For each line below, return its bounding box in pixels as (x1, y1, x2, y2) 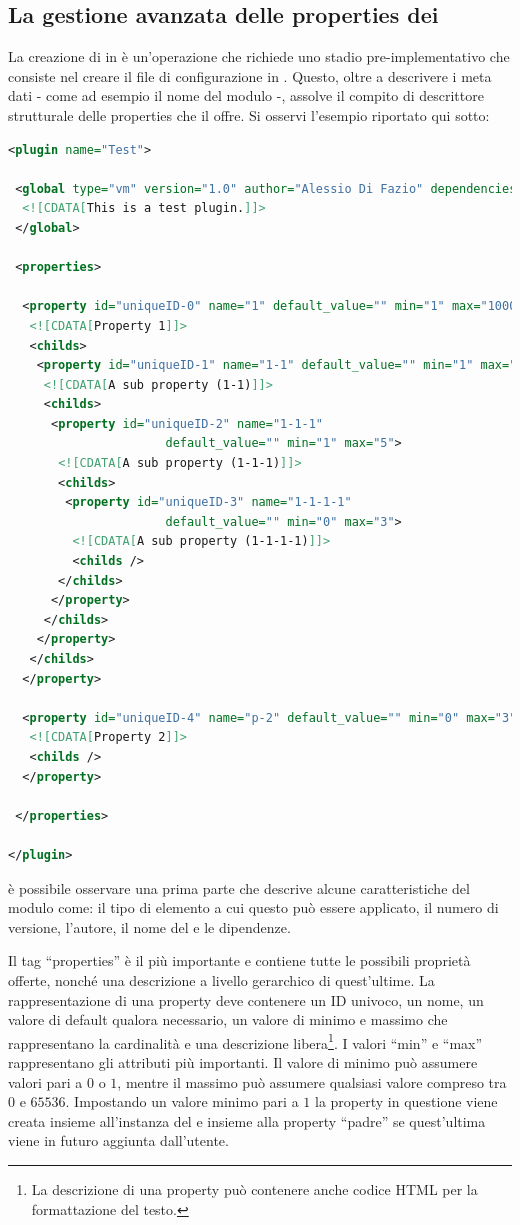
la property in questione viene (314, 1091, 498, 1112)
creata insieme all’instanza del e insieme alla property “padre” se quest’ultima (8, 1110, 486, 1131)
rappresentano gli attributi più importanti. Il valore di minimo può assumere (8, 1051, 478, 1072)
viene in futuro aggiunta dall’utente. (8, 1130, 229, 1151)
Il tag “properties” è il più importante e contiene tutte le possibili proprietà (8, 950, 471, 971)
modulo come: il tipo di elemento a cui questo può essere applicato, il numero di (8, 897, 499, 918)
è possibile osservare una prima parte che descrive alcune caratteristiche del (8, 877, 470, 898)
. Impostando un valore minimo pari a (65, 1091, 299, 1112)
